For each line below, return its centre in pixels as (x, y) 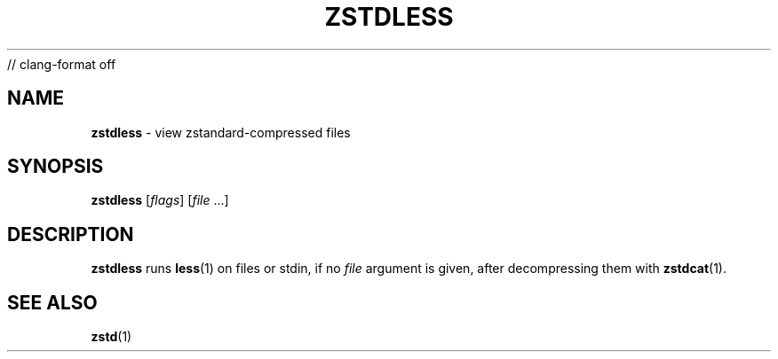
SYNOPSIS (56, 167)
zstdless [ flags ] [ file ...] (160, 200)
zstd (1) (111, 337)
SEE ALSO (52, 302)
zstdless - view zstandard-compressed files (221, 132)
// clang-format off (62, 64)
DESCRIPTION (71, 234)
